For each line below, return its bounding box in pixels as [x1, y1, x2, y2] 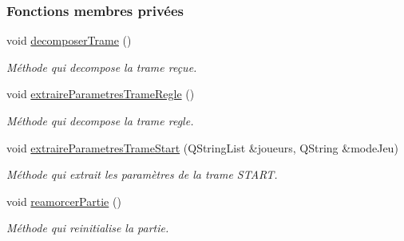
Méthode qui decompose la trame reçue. [6, 58, 197, 75]
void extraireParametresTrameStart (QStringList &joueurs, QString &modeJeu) [6, 139, 398, 156]
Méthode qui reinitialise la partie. [6, 219, 169, 236]
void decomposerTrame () [6, 32, 132, 49]
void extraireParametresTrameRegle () [6, 85, 195, 102]
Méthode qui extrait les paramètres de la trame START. [6, 166, 278, 183]
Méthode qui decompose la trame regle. [6, 113, 194, 128]
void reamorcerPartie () [6, 192, 121, 209]
